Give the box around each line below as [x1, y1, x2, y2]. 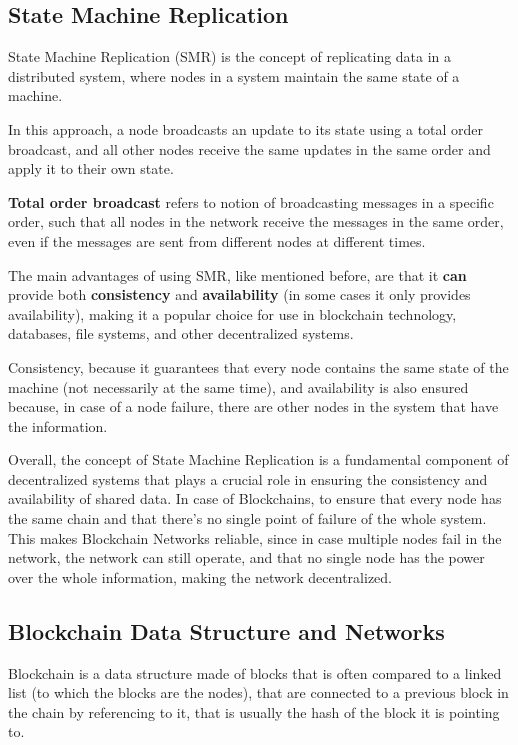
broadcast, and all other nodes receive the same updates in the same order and [8, 138, 491, 159]
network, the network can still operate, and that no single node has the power [8, 547, 485, 568]
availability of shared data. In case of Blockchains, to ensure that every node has [8, 488, 502, 509]
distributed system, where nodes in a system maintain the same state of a [8, 65, 460, 86]
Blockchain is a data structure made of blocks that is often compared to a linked [8, 662, 502, 683]
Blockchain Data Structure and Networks [8, 615, 445, 646]
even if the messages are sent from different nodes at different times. [8, 230, 426, 251]
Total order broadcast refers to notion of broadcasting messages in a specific [8, 191, 494, 212]
